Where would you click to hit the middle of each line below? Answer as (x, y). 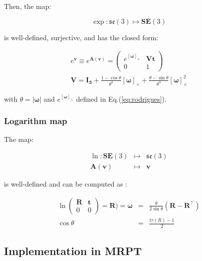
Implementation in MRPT (73, 251)
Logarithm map (36, 121)
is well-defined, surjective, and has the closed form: (81, 37)
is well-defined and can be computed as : (66, 184)
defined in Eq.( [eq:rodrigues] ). (121, 98)
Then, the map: (28, 6)
